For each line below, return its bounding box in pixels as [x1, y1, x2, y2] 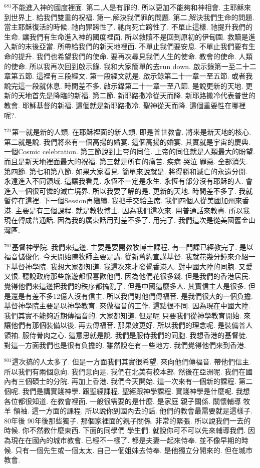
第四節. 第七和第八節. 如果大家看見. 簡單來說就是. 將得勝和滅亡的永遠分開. [4, 166, 248, 176]
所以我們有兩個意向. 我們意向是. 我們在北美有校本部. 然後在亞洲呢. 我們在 [4, 366, 246, 376]
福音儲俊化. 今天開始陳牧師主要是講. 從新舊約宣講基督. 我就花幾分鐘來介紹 [4, 251, 248, 262]
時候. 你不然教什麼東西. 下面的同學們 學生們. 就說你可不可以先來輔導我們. [4, 425, 246, 435]
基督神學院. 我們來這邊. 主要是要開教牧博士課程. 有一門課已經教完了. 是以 [12, 241, 253, 252]
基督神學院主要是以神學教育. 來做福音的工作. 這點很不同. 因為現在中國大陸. [4, 300, 250, 311]
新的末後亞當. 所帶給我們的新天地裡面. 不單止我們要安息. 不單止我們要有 [11, 41, 248, 52]
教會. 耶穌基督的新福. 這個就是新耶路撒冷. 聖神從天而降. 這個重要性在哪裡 [4, 100, 246, 110]
